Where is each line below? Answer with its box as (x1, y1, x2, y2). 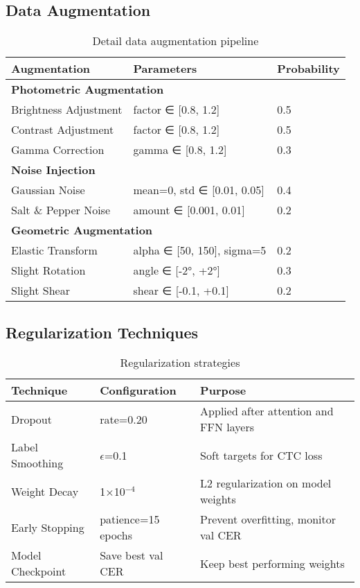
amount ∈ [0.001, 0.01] (133, 202, 245, 218)
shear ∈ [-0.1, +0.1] (133, 282, 230, 299)
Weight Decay (11, 483, 79, 499)
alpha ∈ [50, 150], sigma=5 (133, 242, 267, 259)
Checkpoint (11, 563, 66, 580)
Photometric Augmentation (11, 81, 164, 98)
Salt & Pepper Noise (11, 202, 111, 218)
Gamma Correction (11, 141, 105, 158)
